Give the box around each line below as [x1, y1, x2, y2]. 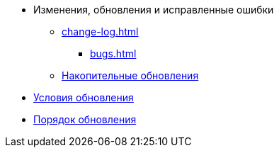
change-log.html [62, 25, 139, 38]
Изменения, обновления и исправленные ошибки [33, 4, 274, 16]
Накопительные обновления [62, 69, 199, 81]
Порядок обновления [33, 113, 137, 125]
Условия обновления [33, 91, 134, 103]
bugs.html [90, 47, 137, 59]
